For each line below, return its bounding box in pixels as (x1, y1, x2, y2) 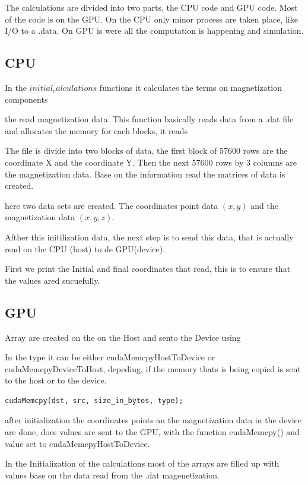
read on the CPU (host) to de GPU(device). (5, 242, 166, 255)
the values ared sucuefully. (5, 274, 100, 286)
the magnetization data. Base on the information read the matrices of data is (5, 167, 285, 180)
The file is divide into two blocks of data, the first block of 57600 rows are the (5, 144, 288, 157)
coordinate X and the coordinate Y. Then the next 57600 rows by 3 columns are (5, 156, 297, 168)
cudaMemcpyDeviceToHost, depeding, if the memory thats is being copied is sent (5, 362, 301, 375)
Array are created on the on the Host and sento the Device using (5, 331, 241, 343)
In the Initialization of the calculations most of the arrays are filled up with (5, 457, 280, 470)
